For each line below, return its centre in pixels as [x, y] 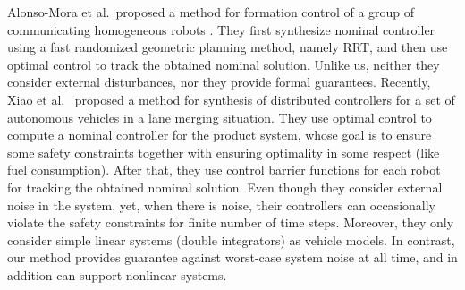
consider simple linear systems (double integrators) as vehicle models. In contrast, [231, 239]
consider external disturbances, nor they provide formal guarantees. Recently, [219, 82]
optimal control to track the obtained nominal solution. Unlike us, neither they [224, 64]
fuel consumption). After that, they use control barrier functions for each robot [224, 170]
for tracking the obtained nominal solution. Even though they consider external [225, 187]
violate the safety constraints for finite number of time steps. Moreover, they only [231, 222]
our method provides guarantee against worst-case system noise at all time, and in [232, 257]
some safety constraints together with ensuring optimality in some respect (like [224, 152]
